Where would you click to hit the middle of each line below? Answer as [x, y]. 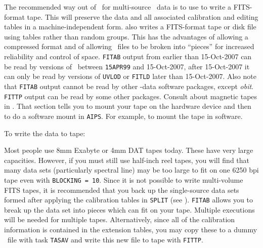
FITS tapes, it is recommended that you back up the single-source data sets [122, 190]
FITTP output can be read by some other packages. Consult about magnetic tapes [131, 96]
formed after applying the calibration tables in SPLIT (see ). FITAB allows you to [128, 200]
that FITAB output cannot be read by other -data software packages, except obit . [129, 86]
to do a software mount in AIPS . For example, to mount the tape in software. [123, 116]
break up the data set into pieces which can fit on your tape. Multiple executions [129, 209]
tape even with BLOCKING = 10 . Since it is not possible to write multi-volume [124, 179]
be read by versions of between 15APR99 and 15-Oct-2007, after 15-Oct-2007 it [127, 66]
